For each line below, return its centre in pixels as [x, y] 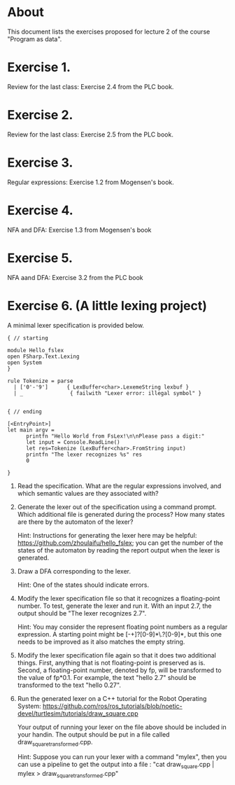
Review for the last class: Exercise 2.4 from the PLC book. [91, 86]
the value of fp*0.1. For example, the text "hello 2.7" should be [107, 677]
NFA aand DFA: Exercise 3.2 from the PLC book [75, 277]
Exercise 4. [40, 210]
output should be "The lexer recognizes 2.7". [82, 613]
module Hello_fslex [36, 350]
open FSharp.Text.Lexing [43, 356]
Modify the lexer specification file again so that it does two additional [117, 655]
